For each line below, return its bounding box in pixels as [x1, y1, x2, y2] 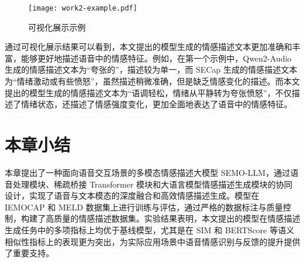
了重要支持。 [5, 247, 54, 259]
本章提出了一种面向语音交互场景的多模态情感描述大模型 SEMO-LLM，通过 [5, 166, 290, 178]
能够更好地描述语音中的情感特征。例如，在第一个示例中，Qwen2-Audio [21, 52, 292, 64]
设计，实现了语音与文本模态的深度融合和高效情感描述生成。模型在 [5, 189, 259, 202]
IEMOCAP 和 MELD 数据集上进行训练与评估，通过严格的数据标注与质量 [5, 200, 283, 213]
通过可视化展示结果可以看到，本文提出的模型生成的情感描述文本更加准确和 [5, 40, 292, 53]
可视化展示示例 [28, 21, 86, 33]
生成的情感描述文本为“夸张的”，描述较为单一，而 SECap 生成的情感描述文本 [5, 63, 297, 76]
